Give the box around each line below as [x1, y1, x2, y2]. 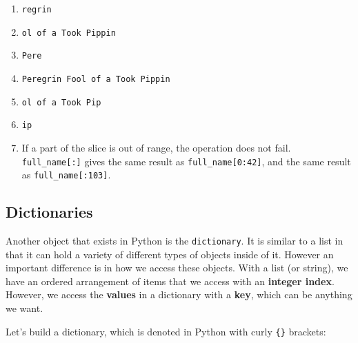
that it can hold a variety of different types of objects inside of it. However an [6, 247, 334, 261]
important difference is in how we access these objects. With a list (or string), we [6, 260, 348, 275]
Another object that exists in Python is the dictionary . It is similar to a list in [6, 233, 344, 248]
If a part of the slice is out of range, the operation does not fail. [21, 140, 291, 154]
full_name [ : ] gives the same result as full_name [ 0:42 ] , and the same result [21, 154, 351, 168]
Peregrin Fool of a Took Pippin [21, 74, 170, 84]
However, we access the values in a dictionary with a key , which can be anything [6, 287, 352, 302]
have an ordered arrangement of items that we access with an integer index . [6, 273, 335, 288]
